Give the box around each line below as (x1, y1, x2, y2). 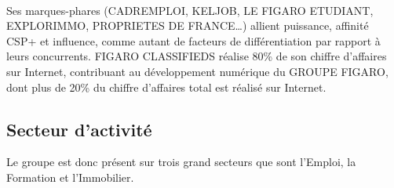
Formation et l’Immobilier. (6, 168, 134, 185)
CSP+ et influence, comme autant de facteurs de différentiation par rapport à (6, 32, 381, 49)
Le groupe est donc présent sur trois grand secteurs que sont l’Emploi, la (6, 154, 356, 170)
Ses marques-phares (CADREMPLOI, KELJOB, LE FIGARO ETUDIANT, (6, 2, 374, 18)
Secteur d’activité (6, 117, 152, 141)
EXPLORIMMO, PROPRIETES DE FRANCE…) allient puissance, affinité (6, 17, 369, 34)
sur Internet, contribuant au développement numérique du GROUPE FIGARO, (6, 63, 389, 79)
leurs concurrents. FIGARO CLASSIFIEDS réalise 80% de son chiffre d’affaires (6, 48, 387, 64)
